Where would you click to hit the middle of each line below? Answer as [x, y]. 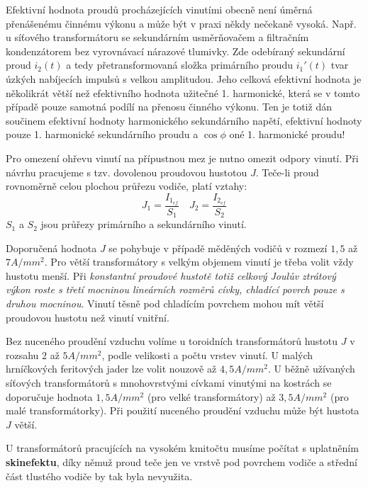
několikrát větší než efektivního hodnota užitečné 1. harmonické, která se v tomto [183, 92]
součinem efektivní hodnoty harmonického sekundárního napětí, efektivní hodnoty [184, 120]
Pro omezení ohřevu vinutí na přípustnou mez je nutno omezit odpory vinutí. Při [182, 158]
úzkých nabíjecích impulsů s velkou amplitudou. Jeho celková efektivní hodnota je [184, 78]
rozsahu [22, 354]
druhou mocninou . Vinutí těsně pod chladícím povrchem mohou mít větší [165, 303]
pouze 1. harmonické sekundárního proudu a [102, 134]
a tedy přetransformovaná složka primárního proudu [179, 65]
